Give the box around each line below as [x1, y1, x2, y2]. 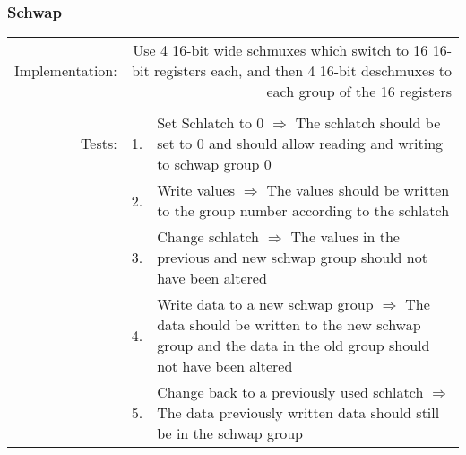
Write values [157, 179, 235, 201]
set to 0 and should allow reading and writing [157, 133, 444, 154]
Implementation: [14, 60, 117, 82]
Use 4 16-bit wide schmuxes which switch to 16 [133, 39, 428, 61]
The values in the [290, 226, 400, 248]
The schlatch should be [295, 112, 441, 134]
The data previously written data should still [157, 402, 440, 424]
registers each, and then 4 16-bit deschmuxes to [154, 60, 452, 82]
